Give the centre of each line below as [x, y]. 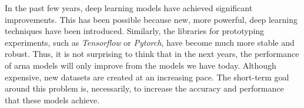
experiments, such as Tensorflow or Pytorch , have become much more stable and [150, 42]
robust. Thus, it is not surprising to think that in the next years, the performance [152, 54]
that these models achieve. [52, 99]
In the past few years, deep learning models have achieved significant [129, 8]
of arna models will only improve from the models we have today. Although [141, 65]
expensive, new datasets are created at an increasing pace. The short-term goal [147, 77]
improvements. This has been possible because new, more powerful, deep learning [151, 19]
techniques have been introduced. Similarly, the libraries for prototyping [135, 31]
